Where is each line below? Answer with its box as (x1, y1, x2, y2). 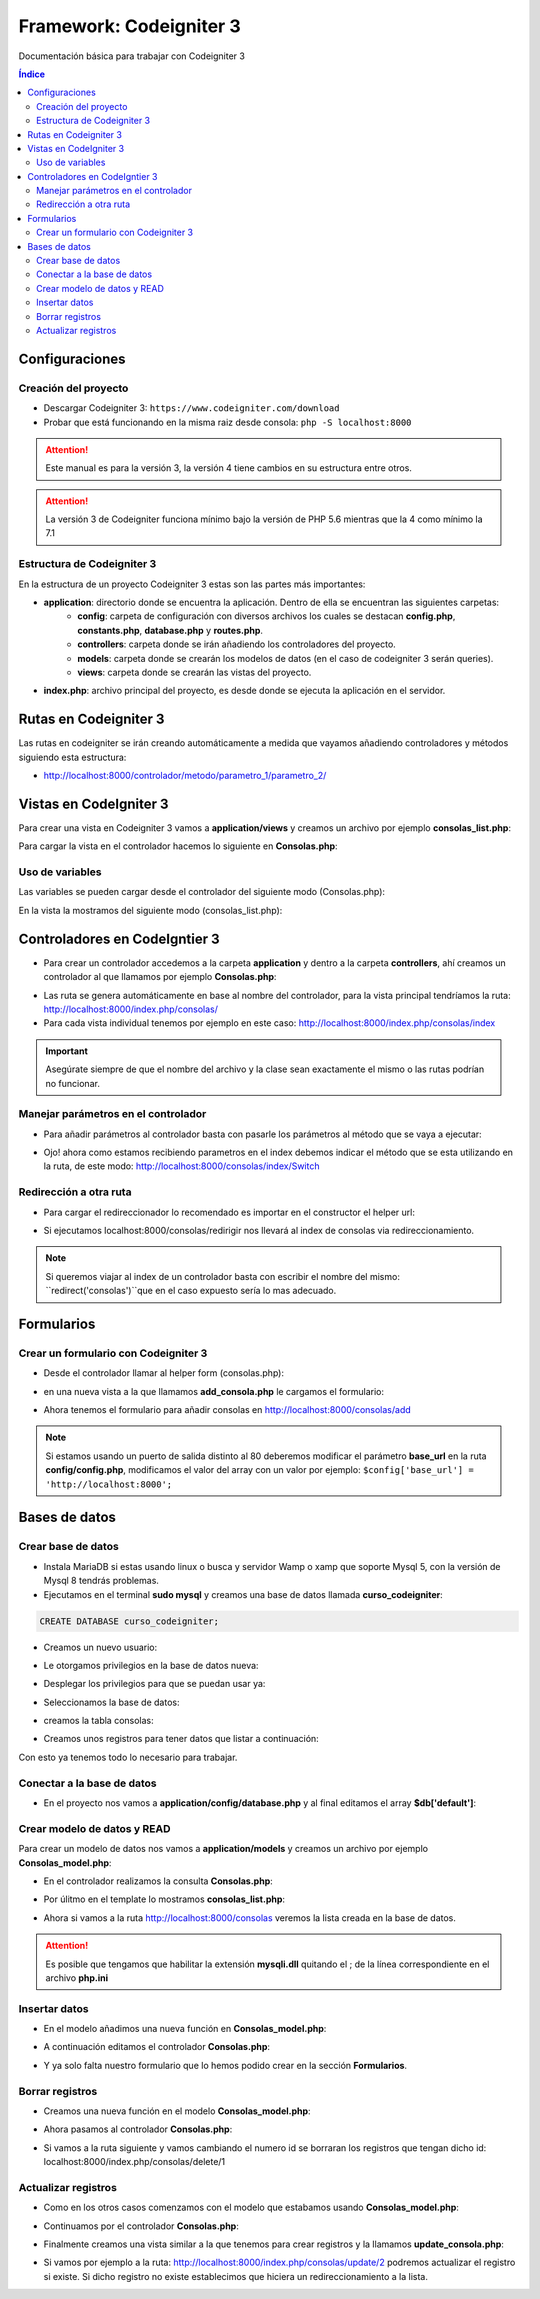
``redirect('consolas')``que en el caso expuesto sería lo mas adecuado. (45, 1285, 337, 1297)
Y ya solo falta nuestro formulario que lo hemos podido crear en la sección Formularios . (43, 2059, 408, 2071)
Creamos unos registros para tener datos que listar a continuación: (43, 1733, 319, 1745)
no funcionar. (45, 1077, 100, 1089)
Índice (18, 68, 45, 80)
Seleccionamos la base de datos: (43, 1696, 180, 1708)
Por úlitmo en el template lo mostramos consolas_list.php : (43, 1893, 285, 1905)
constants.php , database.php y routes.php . (77, 624, 264, 636)
